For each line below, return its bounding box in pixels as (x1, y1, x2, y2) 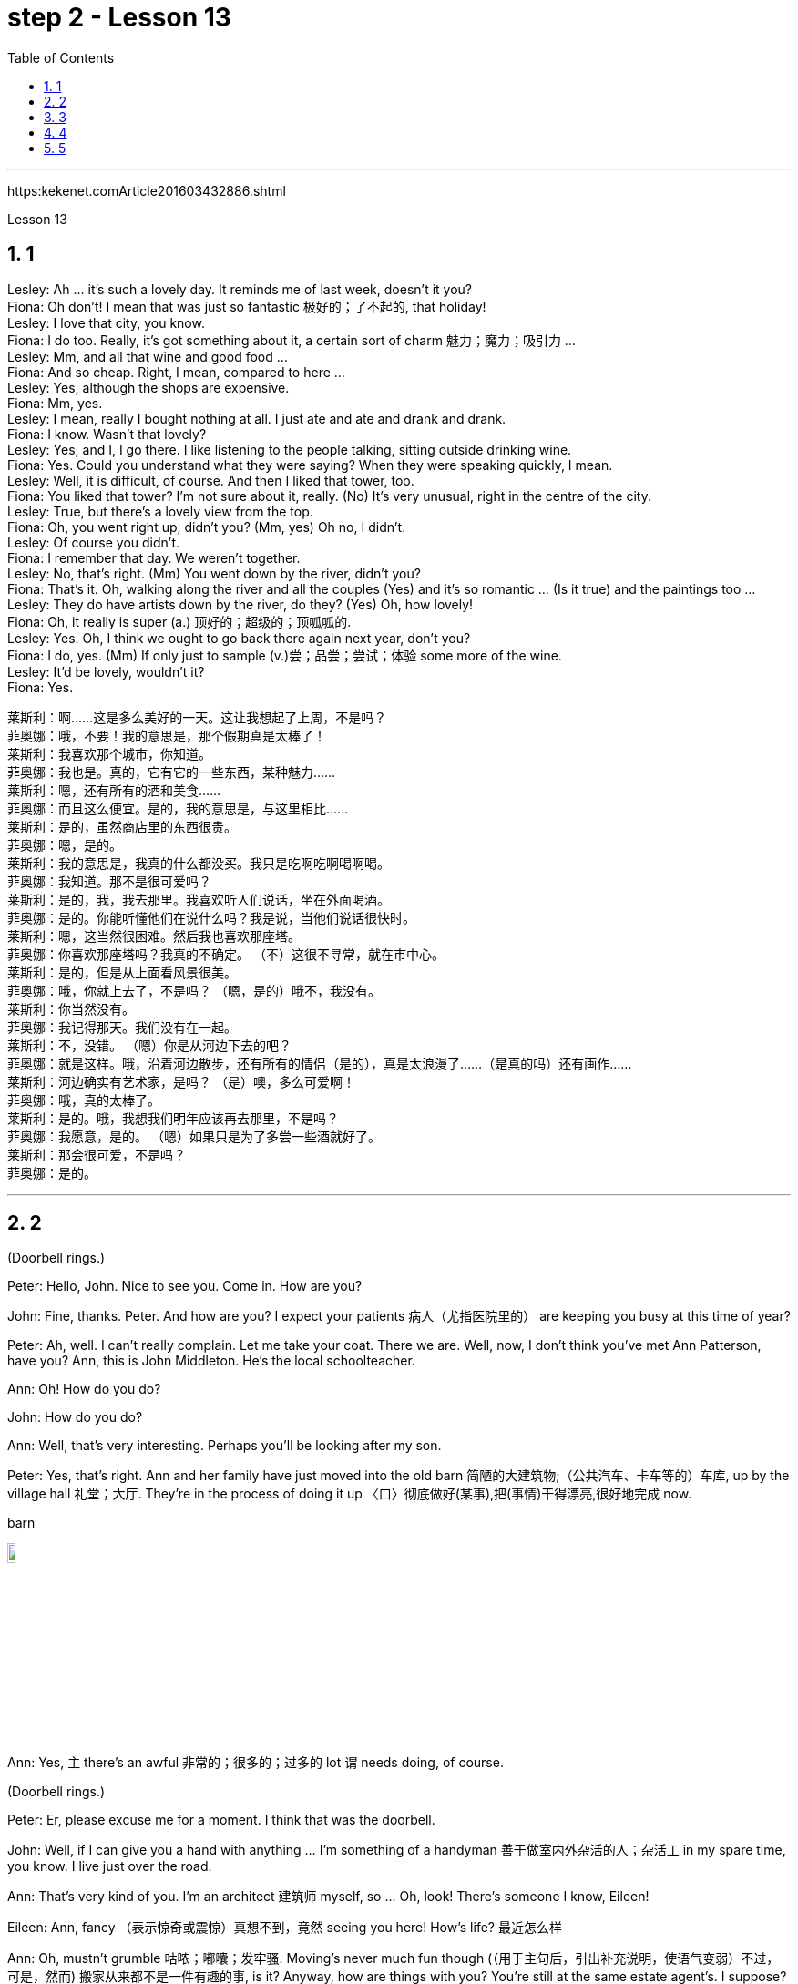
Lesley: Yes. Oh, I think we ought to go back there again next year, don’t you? (7, 629, 471, 646)
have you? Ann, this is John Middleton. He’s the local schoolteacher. (7, 1353, 415, 1369)
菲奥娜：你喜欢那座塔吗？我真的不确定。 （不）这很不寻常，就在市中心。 (7, 946, 445, 962)
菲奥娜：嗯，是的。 (7, 836, 122, 853)
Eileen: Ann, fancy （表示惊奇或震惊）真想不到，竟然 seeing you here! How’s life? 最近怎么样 (7, 1918, 562, 1935)
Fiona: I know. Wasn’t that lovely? (7, 425, 207, 442)
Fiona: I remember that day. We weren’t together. (7, 549, 301, 566)
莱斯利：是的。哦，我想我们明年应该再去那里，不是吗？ (7, 1110, 339, 1126)
